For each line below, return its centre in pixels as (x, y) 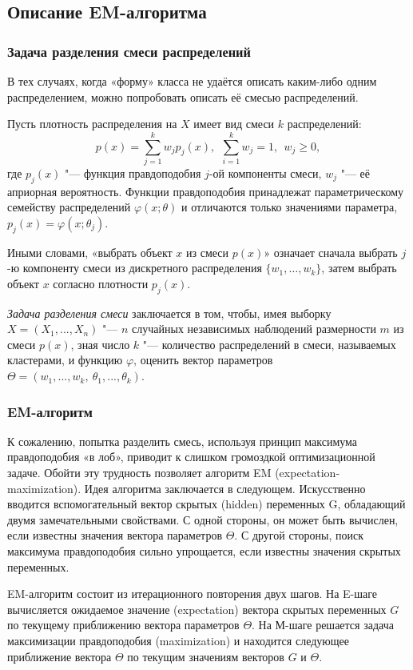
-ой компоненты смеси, (265, 173)
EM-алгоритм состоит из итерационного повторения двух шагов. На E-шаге (193, 594)
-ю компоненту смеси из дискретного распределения (135, 268)
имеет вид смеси (234, 124)
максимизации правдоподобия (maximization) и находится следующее (178, 640)
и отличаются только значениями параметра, (290, 207)
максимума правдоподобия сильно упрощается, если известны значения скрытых (204, 551)
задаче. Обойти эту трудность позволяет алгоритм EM (139, 473)
